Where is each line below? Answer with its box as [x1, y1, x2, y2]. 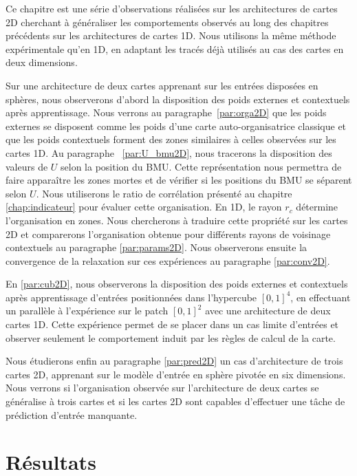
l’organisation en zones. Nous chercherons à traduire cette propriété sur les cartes [6, 213, 348, 227]
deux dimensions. [6, 55, 78, 69]
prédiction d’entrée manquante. [6, 407, 138, 422]
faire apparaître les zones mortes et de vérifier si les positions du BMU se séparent [6, 173, 352, 187]
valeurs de [6, 159, 48, 173]
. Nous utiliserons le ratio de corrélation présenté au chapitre [36, 186, 292, 200]
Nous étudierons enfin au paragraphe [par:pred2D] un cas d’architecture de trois [6, 354, 343, 368]
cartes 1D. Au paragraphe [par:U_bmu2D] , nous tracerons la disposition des [6, 145, 332, 160]
